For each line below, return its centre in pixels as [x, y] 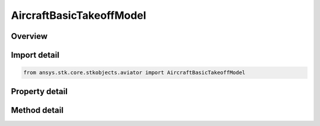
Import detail [35, 55]
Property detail [39, 91]
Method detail [37, 110]
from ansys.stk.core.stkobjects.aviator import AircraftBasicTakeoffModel [135, 73]
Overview [29, 36]
